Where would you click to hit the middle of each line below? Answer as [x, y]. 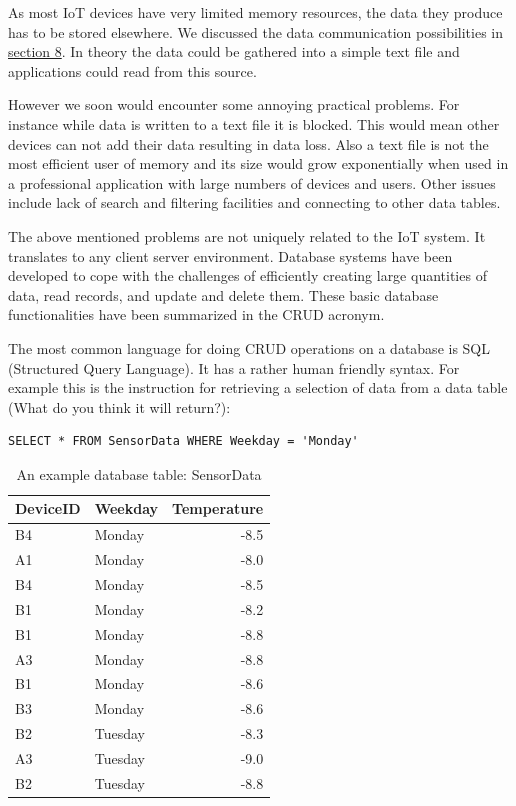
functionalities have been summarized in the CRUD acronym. [196, 314]
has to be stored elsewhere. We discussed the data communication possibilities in [256, 31]
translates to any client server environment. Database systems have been [230, 255]
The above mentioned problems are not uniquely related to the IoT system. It [247, 235]
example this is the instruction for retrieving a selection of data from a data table [258, 387]
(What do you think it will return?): [119, 406]
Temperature [218, 508]
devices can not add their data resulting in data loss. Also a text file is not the [248, 143]
